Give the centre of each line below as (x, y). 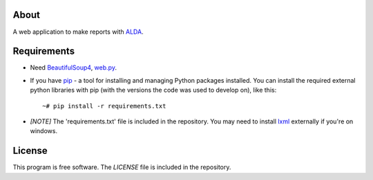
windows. (44, 131)
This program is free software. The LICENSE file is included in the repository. (122, 167)
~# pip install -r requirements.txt (104, 106)
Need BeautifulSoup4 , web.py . (74, 68)
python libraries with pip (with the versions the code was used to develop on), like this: (153, 90)
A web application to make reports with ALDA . (78, 32)
